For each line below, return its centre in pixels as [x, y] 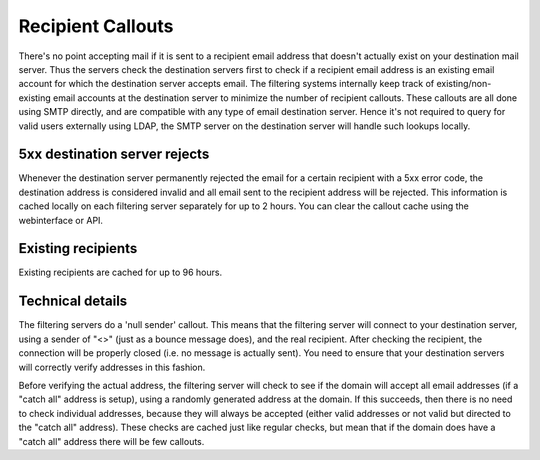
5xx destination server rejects [114, 154]
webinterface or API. [61, 220]
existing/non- [464, 84]
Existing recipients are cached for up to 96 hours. [120, 272]
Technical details [73, 301]
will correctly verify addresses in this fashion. [112, 367]
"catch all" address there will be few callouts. [111, 441]
